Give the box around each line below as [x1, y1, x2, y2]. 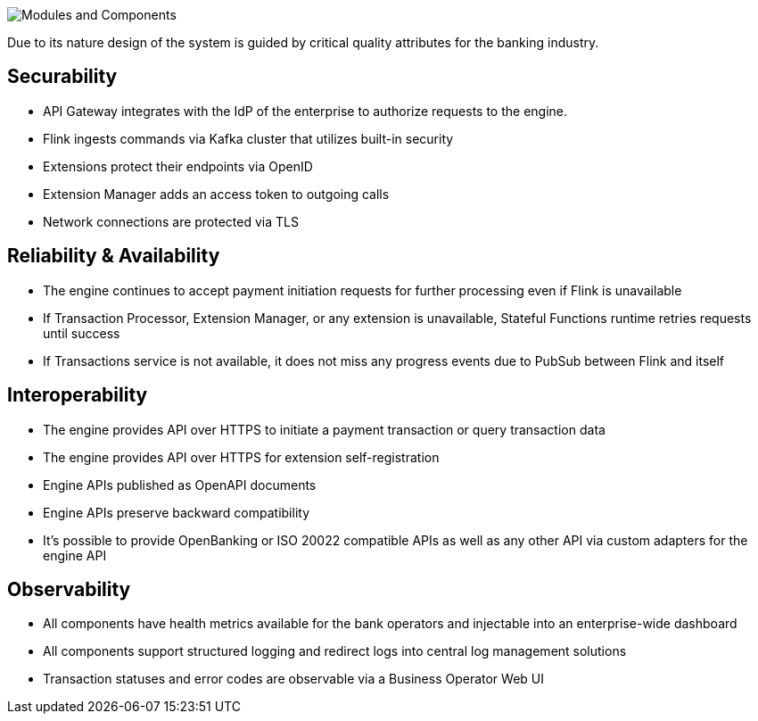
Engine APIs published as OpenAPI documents [43, 477, 317, 493]
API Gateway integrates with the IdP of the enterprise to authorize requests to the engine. [43, 103, 568, 119]
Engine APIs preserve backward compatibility [43, 504, 310, 520]
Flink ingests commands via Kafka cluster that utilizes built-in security [43, 130, 454, 146]
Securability [7, 65, 118, 88]
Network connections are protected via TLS [43, 213, 299, 229]
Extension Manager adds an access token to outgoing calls [43, 186, 390, 202]
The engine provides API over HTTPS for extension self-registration [43, 449, 440, 465]
